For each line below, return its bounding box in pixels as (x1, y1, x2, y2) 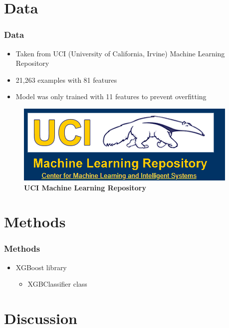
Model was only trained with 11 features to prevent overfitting (15, 91, 207, 102)
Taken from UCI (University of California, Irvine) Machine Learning (15, 48, 225, 58)
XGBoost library (15, 262, 67, 272)
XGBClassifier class (27, 279, 87, 289)
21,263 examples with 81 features (15, 74, 117, 85)
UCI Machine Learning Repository (24, 182, 146, 192)
